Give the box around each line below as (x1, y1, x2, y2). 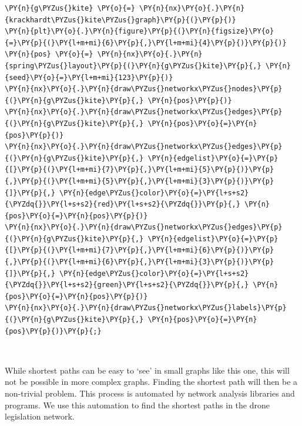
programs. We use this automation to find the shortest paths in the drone (5, 398, 270, 411)
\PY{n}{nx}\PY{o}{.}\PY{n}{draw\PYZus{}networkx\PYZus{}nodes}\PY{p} (5, 85, 283, 94)
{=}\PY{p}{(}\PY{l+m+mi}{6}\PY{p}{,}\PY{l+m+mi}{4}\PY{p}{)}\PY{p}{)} (5, 38, 287, 47)
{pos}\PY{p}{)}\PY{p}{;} (5, 327, 102, 335)
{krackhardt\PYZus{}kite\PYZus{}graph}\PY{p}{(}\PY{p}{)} (5, 15, 236, 24)
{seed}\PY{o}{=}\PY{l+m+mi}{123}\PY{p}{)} (5, 73, 173, 82)
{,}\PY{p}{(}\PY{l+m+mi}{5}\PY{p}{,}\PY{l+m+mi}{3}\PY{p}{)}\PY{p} (5, 177, 274, 185)
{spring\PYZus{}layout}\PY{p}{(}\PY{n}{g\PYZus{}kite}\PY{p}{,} (5, 61, 261, 70)
